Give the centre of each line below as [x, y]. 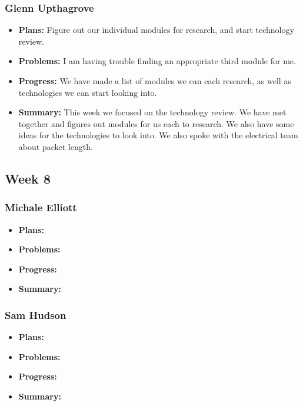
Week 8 [28, 178]
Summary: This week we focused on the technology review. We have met [152, 112]
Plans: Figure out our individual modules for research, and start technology [156, 30]
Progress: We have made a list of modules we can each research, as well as [155, 81]
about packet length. [56, 146]
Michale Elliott [41, 207]
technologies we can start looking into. [88, 92]
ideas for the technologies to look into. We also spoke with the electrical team [158, 135]
